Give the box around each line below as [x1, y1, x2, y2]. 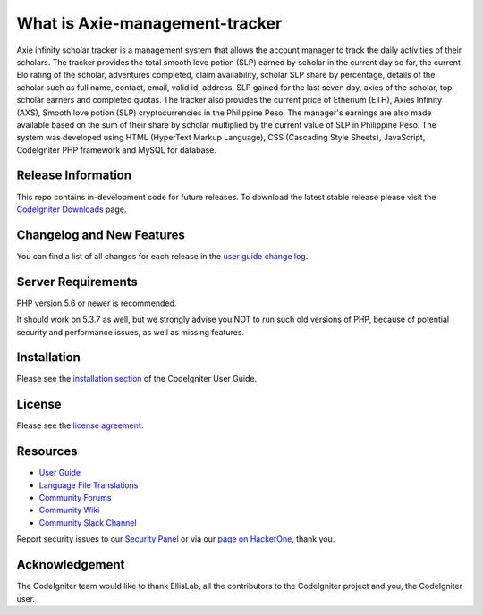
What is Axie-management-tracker [16, 13, 283, 33]
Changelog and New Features [16, 227, 185, 242]
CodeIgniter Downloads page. [16, 204, 127, 215]
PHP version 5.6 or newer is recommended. [16, 298, 177, 308]
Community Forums [38, 493, 112, 503]
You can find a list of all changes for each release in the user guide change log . [16, 250, 309, 261]
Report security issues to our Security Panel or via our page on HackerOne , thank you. [16, 534, 335, 544]
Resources [16, 443, 78, 459]
